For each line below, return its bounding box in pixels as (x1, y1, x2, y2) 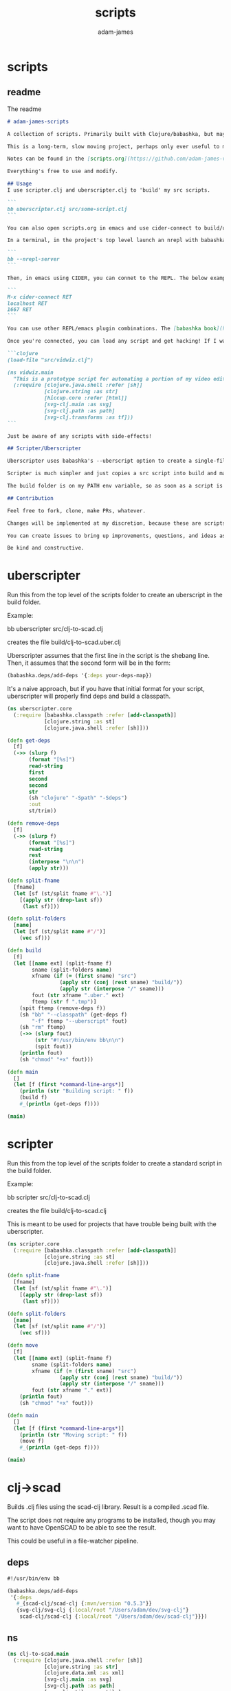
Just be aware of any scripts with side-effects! (7, 432, 153, 439)
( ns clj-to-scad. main (7, 1650, 69, 1657)
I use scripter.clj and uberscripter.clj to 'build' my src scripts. (7, 187, 211, 194)
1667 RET (7, 306, 32, 313)
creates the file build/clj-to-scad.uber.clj (7, 638, 122, 646)
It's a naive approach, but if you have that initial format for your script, (7, 685, 205, 693)
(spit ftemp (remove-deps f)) (19, 1005, 107, 1012)
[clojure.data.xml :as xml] (43, 1670, 125, 1677)
